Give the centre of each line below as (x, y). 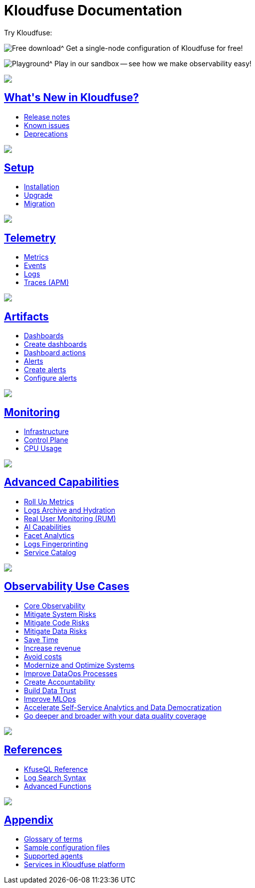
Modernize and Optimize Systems (79, 665)
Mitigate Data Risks (56, 631)
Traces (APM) (47, 283)
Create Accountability (60, 682)
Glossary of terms (53, 839)
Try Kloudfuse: (28, 32)
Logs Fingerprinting (56, 544)
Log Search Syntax (55, 777)
